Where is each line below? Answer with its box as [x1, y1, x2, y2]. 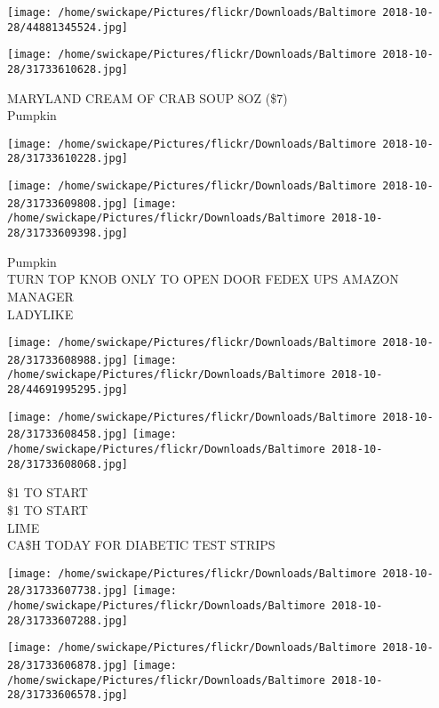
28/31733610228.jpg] [7, 152, 129, 165]
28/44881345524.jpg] [7, 20, 129, 34]
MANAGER [7, 286, 74, 305]
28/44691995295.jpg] [7, 383, 129, 397]
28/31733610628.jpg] [7, 62, 129, 76]
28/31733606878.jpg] [7, 659, 129, 672]
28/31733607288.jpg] [7, 614, 129, 627]
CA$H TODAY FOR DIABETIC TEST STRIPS [7, 535, 275, 554]
